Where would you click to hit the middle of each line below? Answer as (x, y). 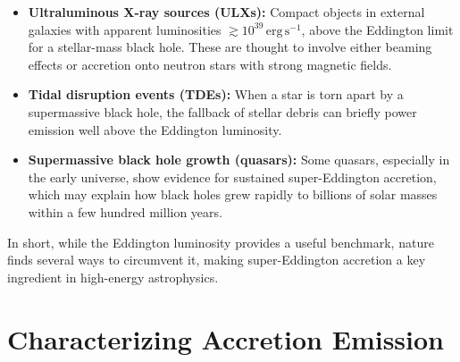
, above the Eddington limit (377, 29)
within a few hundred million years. (125, 211)
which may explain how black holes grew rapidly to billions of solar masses (233, 194)
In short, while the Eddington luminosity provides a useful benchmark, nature (221, 242)
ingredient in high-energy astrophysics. (113, 277)
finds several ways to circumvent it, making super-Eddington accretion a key (217, 260)
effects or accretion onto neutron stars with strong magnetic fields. (210, 64)
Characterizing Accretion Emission (226, 338)
